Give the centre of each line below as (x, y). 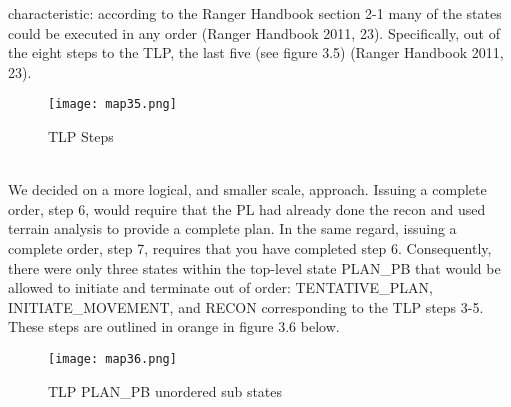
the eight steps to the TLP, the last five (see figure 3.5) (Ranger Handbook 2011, (256, 52)
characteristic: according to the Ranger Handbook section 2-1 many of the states (255, 13)
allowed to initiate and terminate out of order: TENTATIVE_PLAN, (220, 287)
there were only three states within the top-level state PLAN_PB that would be (254, 267)
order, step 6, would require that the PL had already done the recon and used (247, 208)
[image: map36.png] (112, 358)
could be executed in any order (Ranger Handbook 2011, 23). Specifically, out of (254, 32)
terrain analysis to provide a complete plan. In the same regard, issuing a (232, 228)
